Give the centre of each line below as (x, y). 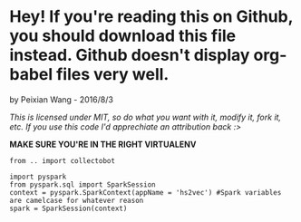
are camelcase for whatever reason (77, 200)
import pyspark (38, 177)
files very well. (112, 75)
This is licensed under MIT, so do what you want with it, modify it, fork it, (146, 117)
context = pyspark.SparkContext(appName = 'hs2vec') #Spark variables (146, 192)
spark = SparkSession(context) (68, 208)
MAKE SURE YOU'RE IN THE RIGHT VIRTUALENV (103, 144)
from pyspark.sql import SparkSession (83, 184)
